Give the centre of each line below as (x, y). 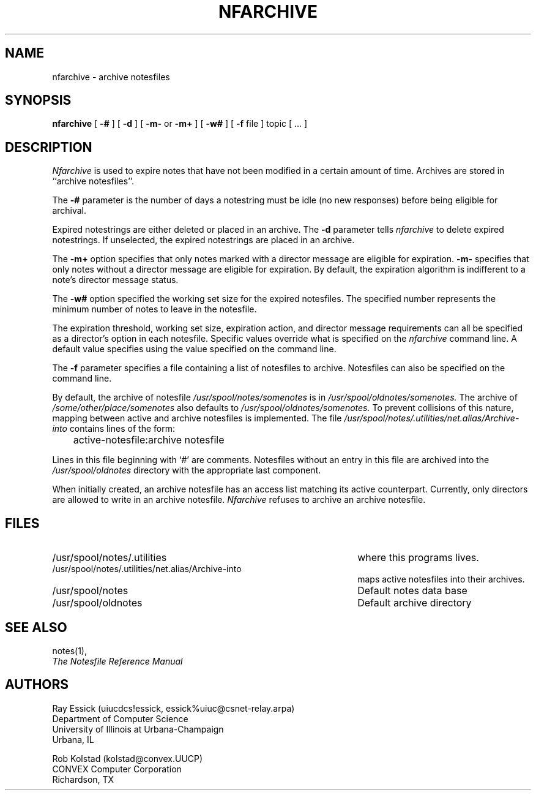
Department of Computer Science (120, 718)
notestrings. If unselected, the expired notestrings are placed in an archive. (203, 240)
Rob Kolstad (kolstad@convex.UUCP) (128, 758)
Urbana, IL (73, 739)
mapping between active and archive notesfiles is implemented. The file (197, 418)
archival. (69, 211)
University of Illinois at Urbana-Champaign (138, 729)
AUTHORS (37, 685)
